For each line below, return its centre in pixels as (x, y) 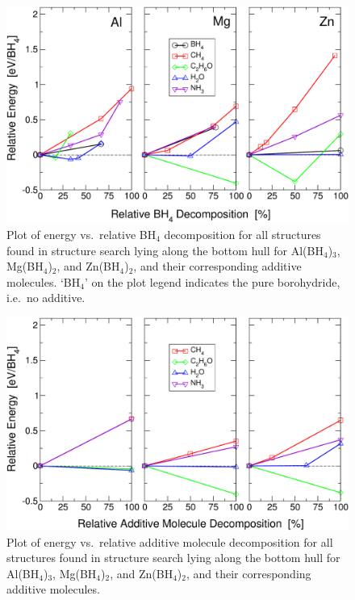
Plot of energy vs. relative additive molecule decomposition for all (170, 541)
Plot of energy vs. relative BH (81, 234)
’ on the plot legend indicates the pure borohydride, (212, 281)
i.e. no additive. (46, 298)
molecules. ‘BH (44, 281)
